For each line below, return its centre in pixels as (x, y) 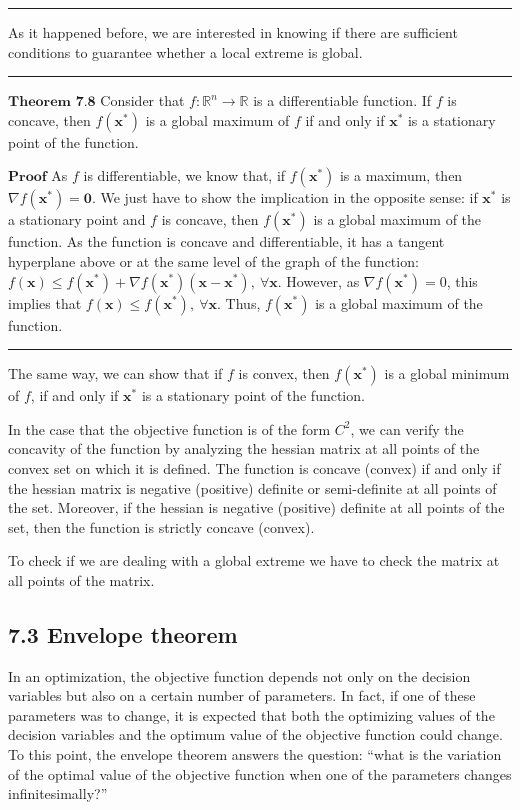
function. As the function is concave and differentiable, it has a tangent (226, 241)
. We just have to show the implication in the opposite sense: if (284, 197)
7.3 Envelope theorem (123, 633)
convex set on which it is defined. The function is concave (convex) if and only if (254, 467)
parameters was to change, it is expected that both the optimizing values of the (251, 714)
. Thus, (239, 302)
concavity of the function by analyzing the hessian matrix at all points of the (244, 448)
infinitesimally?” (58, 793)
